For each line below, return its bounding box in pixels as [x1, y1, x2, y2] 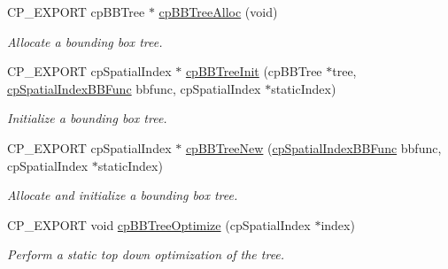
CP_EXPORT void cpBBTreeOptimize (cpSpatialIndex [7, 215, 311, 234]
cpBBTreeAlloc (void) [158, 3, 278, 20]
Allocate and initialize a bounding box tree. [7, 186, 238, 204]
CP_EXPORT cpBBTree [7, 3, 145, 20]
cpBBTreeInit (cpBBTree [185, 62, 322, 81]
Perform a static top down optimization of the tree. [7, 245, 285, 264]
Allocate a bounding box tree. [7, 32, 163, 50]
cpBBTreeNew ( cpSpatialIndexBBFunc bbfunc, [185, 138, 442, 157]
